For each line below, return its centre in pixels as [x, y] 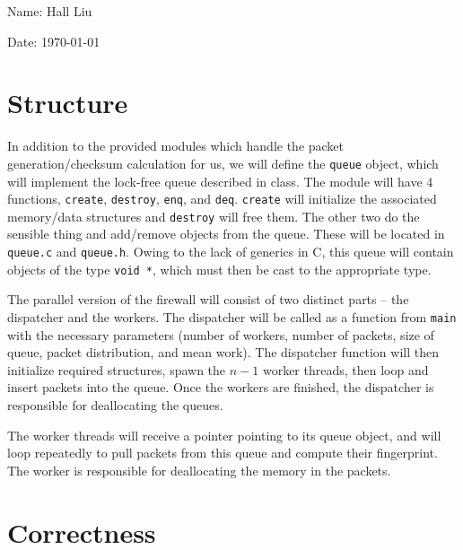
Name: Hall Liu [50, 11]
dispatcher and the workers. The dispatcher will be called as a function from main [232, 316]
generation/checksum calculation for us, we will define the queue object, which [223, 163]
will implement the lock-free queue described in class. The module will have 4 [220, 181]
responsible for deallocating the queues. [115, 405]
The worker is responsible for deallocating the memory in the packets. [199, 470]
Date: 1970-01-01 [54, 41]
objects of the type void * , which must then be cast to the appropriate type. [219, 269]
